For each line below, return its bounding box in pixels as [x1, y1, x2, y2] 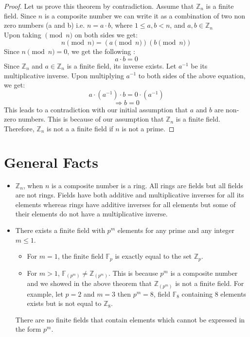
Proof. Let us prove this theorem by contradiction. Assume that [4, 1, 194, 11]
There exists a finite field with [15, 225, 105, 235]
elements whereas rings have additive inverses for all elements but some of [15, 199, 236, 209]
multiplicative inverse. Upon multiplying [4, 70, 124, 80]
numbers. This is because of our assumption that [18, 114, 164, 124]
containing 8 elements [181, 288, 246, 299]
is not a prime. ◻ [122, 123, 175, 133]
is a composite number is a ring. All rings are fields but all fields [51, 180, 243, 190]
